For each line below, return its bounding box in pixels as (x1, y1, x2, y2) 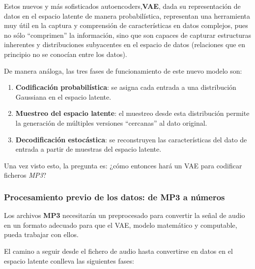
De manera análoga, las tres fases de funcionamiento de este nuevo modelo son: (4, 65, 242, 76)
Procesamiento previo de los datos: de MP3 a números (4, 190, 225, 203)
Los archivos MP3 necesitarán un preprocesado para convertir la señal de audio (4, 210, 245, 220)
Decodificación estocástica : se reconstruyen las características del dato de (15, 134, 247, 144)
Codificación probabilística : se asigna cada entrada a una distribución (15, 82, 236, 92)
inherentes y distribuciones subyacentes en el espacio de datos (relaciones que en (4, 39, 246, 50)
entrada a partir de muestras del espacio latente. (15, 144, 162, 154)
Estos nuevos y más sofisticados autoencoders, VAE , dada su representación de (4, 1, 241, 11)
